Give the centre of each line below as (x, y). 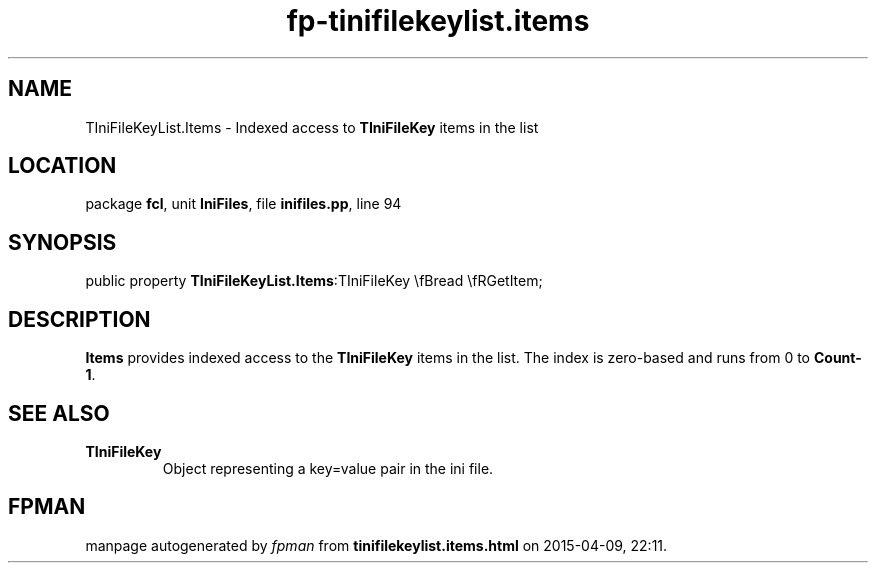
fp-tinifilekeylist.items (438, 21)
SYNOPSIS (62, 242)
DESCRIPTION (79, 319)
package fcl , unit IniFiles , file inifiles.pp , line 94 (243, 204)
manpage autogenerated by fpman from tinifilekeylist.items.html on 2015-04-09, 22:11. (376, 545)
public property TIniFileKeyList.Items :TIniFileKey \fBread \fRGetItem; (314, 281)
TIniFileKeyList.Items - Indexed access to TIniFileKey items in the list (312, 127)
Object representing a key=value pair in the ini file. (328, 468)
